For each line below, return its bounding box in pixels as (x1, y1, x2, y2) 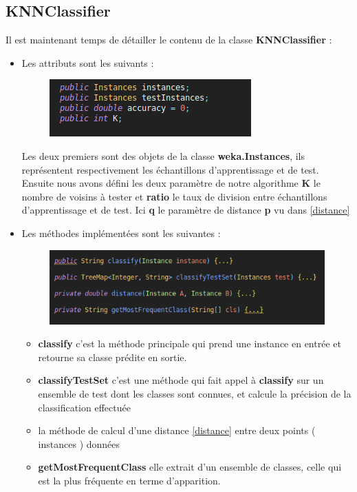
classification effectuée (38, 400, 131, 414)
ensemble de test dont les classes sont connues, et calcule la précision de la (38, 387, 351, 401)
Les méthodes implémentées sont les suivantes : (21, 225, 221, 240)
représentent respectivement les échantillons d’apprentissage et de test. (21, 162, 319, 176)
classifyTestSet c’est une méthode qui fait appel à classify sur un (38, 373, 324, 387)
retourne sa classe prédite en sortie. (38, 349, 187, 364)
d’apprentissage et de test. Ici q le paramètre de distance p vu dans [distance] (21, 203, 350, 217)
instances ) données (38, 436, 120, 451)
